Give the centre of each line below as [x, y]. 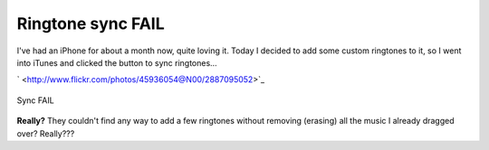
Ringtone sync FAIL [91, 23]
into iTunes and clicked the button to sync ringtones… [117, 62]
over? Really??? [46, 133]
